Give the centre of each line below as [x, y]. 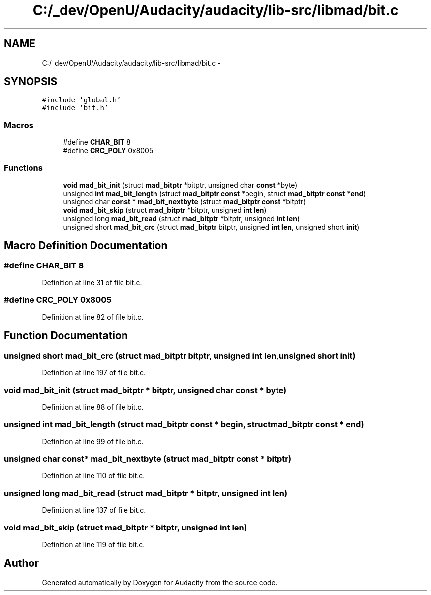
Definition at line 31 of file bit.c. [92, 283]
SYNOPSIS [31, 82]
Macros [19, 125]
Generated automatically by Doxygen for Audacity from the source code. [160, 582]
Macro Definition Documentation [86, 246]
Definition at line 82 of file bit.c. [93, 317]
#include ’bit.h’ [75, 108]
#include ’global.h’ [81, 100]
